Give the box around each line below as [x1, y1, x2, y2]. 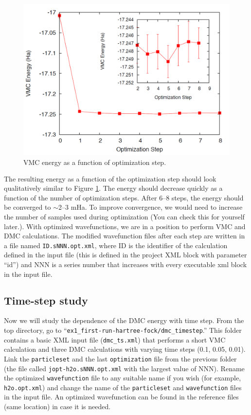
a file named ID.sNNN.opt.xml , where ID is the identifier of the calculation [4, 240, 228, 250]
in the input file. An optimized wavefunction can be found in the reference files [4, 392, 239, 402]
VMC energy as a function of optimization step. [23, 157, 166, 167]
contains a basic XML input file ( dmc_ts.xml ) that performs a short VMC [4, 334, 226, 344]
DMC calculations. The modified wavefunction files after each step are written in [4, 231, 245, 241]
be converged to [4, 202, 51, 212]
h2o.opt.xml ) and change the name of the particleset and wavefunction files [4, 382, 242, 392]
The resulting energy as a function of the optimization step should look [4, 173, 216, 183]
